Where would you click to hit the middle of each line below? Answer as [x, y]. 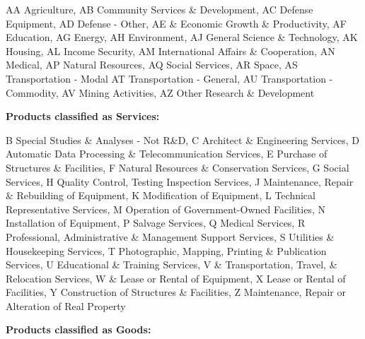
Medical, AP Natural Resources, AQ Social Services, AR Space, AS [152, 65]
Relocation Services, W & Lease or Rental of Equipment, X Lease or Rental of [176, 278]
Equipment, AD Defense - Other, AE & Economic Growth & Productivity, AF [176, 23]
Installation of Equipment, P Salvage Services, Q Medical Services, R [156, 223]
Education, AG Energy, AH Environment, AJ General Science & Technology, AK [182, 37]
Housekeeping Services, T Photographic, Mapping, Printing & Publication [166, 250]
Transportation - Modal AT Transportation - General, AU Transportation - [169, 78]
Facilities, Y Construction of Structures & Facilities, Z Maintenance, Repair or [176, 292]
